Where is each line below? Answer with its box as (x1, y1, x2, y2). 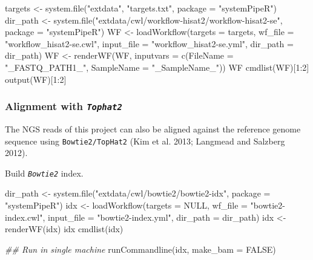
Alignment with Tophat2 (5, 99, 122, 114)
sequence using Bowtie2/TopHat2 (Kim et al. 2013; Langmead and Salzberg (5, 134, 285, 147)
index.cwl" (5, 210, 43, 223)
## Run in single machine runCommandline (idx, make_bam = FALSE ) (5, 242, 276, 255)
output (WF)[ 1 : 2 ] (5, 73, 67, 85)
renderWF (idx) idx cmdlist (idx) (5, 223, 124, 235)
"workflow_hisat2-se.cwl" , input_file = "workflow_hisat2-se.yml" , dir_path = (5, 37, 294, 50)
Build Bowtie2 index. (5, 166, 84, 179)
